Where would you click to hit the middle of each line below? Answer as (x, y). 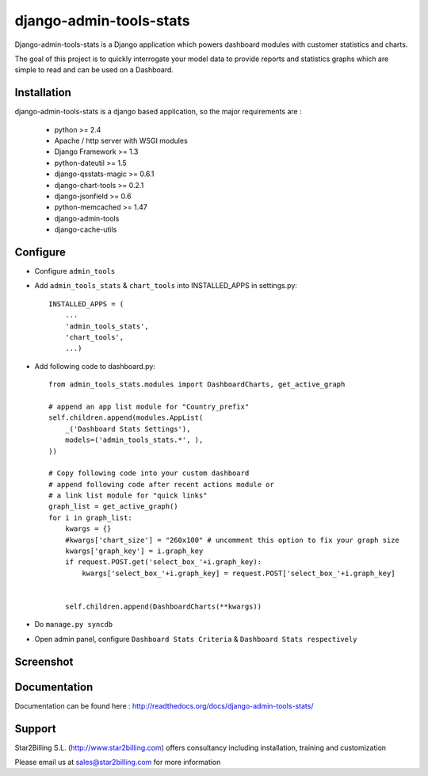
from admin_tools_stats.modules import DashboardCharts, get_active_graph (197, 384)
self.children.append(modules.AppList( (126, 418)
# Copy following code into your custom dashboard (149, 473)
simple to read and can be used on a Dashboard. (94, 70)
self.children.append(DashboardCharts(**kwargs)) (163, 606)
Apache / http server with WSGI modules (121, 141)
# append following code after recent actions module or (162, 484)
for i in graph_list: (90, 517)
